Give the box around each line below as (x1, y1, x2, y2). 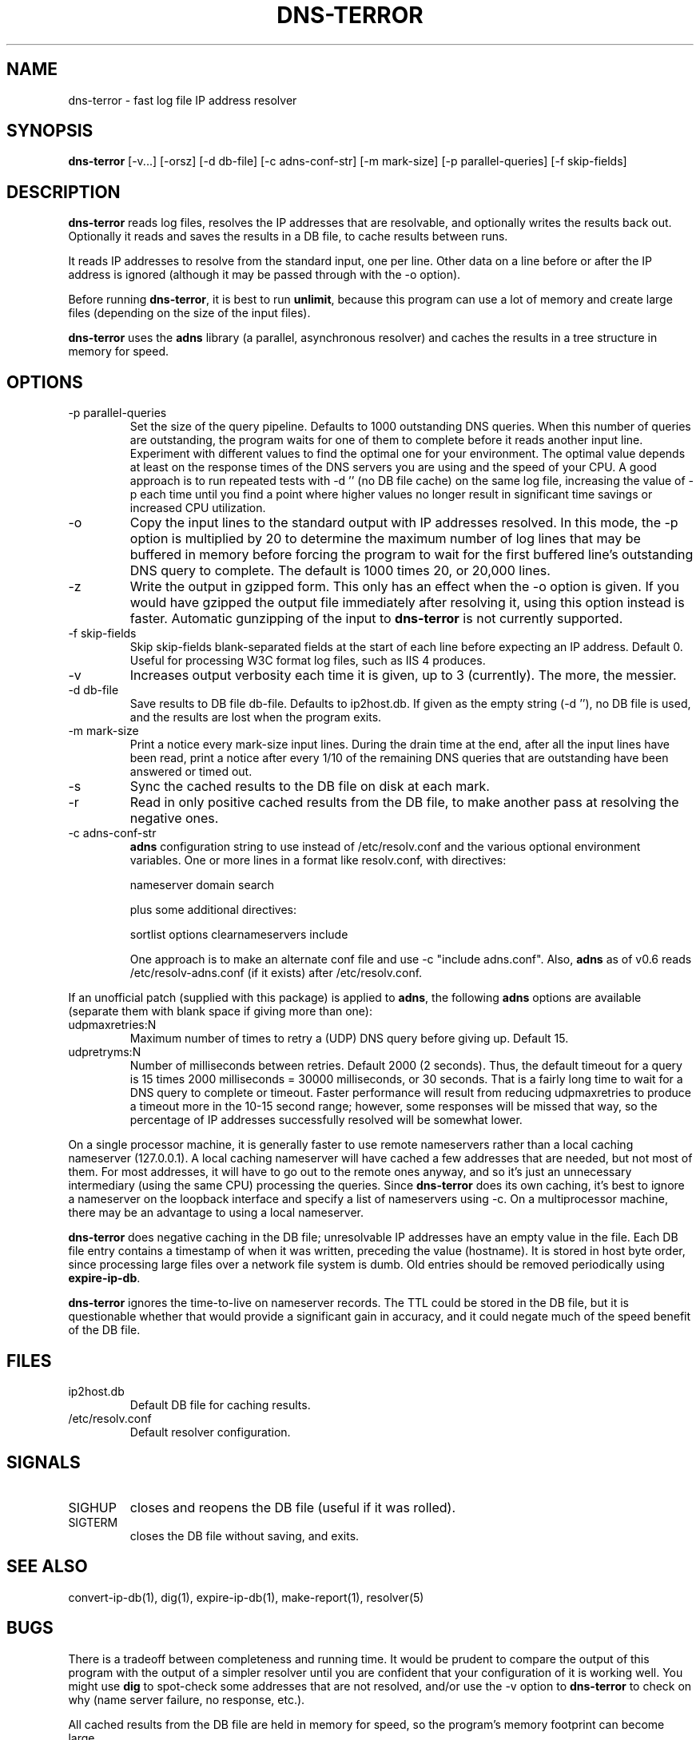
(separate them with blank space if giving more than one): (68, 1004, 373, 1019)
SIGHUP (68, 1499, 117, 1516)
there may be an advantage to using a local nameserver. (68, 1206, 364, 1220)
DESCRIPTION (6, 181, 121, 202)
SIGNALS (6, 1452, 81, 1473)
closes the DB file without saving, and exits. (129, 1528, 360, 1543)
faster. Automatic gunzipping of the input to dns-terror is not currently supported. (129, 610, 623, 627)
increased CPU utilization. (129, 501, 266, 515)
